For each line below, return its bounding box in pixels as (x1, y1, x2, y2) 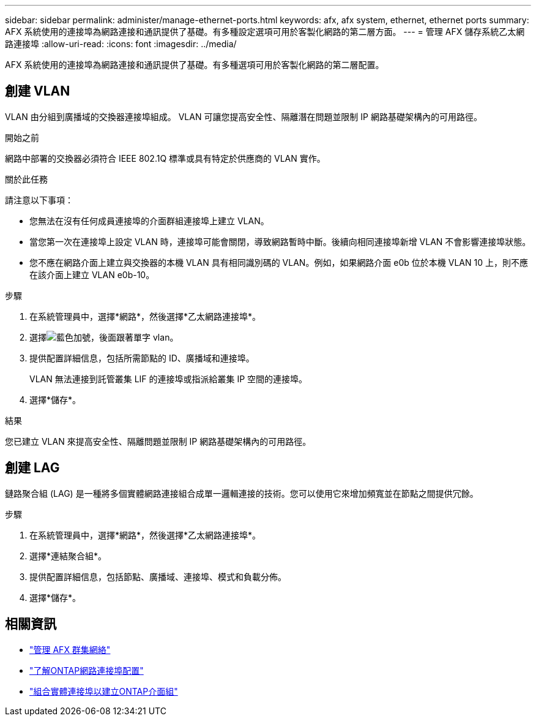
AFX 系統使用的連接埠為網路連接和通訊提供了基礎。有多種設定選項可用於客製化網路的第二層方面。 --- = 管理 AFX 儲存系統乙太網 (5, 26, 525, 37)
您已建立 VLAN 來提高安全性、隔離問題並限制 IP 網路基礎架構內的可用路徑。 (5, 436, 311, 447)
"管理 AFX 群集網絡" (29, 644, 111, 655)
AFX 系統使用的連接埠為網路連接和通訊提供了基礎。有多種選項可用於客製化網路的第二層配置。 (5, 59, 384, 70)
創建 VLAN (5, 83, 70, 99)
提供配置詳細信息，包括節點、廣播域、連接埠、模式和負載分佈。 (29, 571, 286, 582)
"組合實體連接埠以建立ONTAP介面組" (29, 685, 178, 696)
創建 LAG (5, 460, 60, 476)
